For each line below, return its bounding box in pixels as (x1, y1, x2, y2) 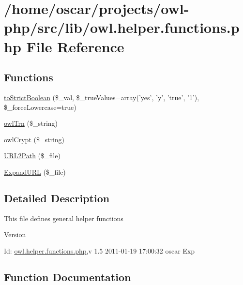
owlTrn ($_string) (4, 118, 58, 128)
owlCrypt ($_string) (4, 134, 65, 144)
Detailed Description (4, 190, 110, 205)
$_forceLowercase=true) (4, 102, 76, 112)
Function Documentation (4, 269, 131, 284)
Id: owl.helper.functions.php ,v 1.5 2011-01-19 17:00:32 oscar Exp (4, 245, 195, 255)
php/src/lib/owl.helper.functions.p (4, 17, 240, 37)
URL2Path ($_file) (4, 150, 61, 161)
